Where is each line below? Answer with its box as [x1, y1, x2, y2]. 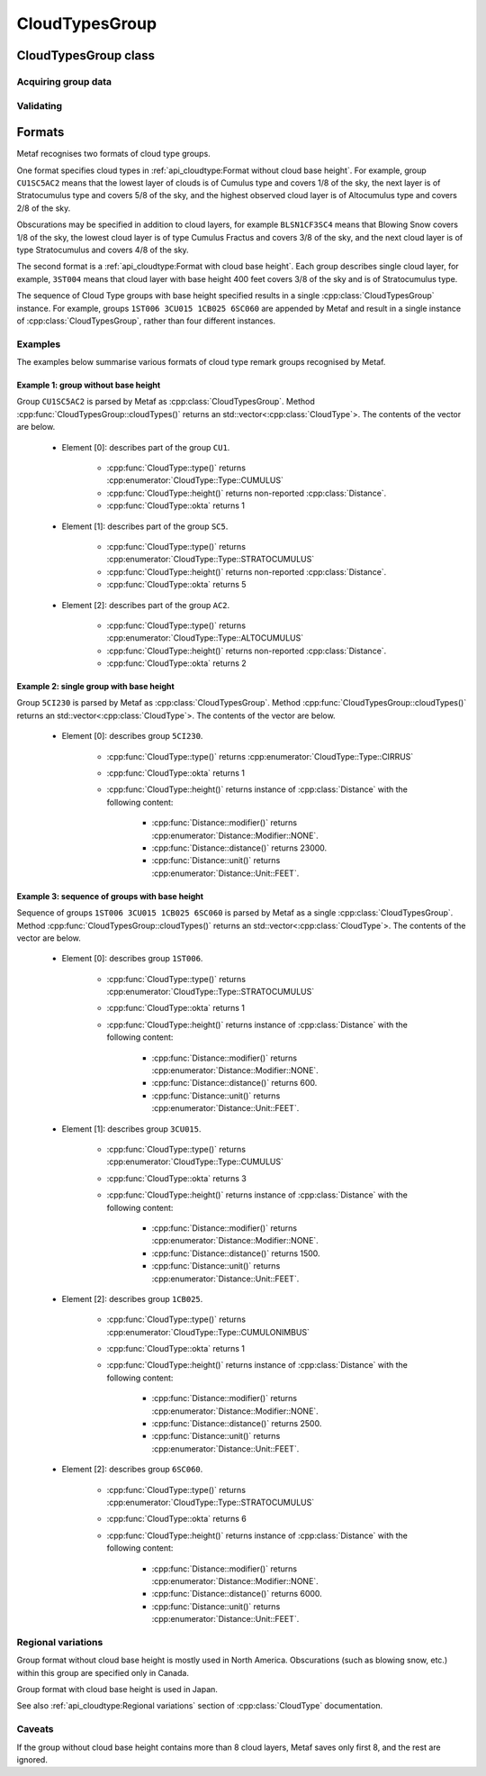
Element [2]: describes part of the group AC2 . [61, 599, 230, 610]
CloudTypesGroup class [16, 48, 155, 63]
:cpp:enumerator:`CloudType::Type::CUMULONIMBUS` [106, 1326, 310, 1337]
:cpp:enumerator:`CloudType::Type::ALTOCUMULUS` [106, 633, 304, 643]
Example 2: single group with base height [16, 681, 175, 692]
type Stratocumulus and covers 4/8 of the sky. [16, 244, 189, 255]
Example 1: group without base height [16, 379, 161, 391]
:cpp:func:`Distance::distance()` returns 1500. [151, 1248, 320, 1259]
